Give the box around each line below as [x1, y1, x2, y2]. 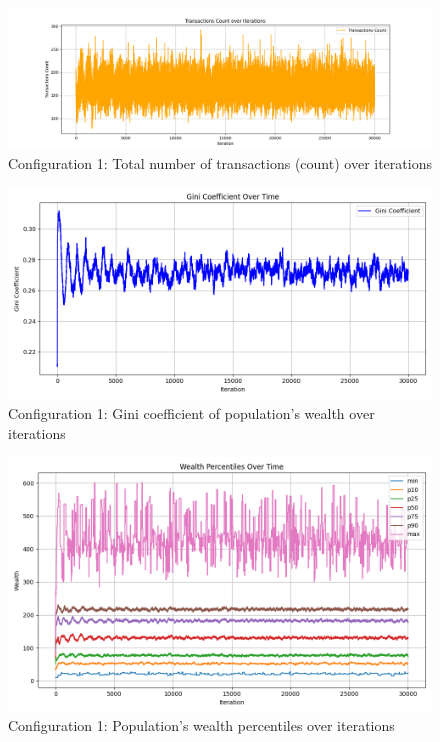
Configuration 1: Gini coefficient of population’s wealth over [8, 402, 375, 423]
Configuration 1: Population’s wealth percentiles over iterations [8, 715, 395, 736]
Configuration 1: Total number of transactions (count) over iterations [8, 152, 432, 173]
